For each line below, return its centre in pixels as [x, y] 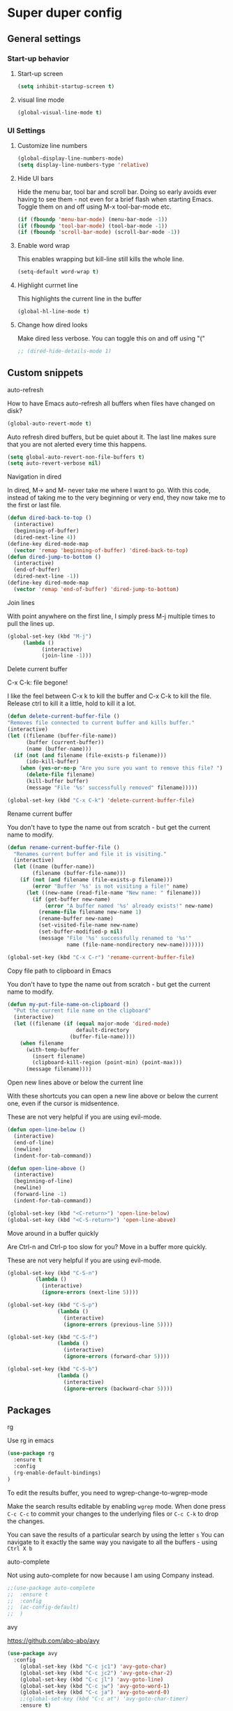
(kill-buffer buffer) [57, 782]
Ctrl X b [20, 1548]
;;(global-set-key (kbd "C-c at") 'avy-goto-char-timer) [104, 1699]
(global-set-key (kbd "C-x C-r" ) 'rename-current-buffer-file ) [101, 957]
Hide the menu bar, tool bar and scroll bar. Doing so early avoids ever [117, 192]
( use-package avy [32, 1654]
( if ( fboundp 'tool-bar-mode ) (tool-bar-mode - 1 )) [92, 226]
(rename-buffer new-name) [76, 919]
